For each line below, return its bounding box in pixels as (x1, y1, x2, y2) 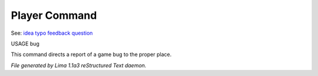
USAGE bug (11, 40, 39, 47)
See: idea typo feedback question (11, 29, 93, 37)
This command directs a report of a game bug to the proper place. (11, 51, 172, 58)
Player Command (11, 9, 97, 22)
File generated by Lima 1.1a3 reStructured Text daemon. (11, 62, 147, 69)
